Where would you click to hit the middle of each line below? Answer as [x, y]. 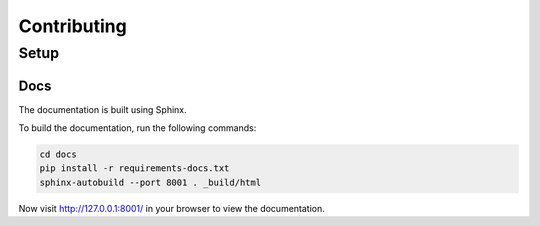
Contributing [72, 26]
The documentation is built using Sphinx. [102, 109]
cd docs [58, 154]
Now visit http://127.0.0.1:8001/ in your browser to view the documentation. [171, 208]
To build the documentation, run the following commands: [137, 128]
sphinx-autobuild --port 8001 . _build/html [150, 182]
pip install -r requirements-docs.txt [134, 168]
